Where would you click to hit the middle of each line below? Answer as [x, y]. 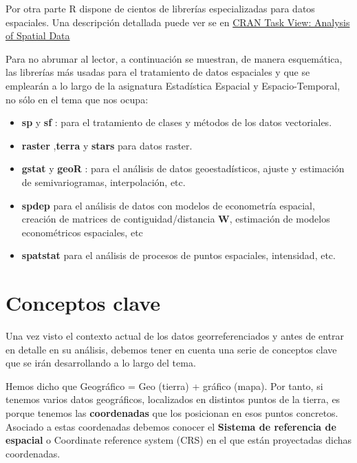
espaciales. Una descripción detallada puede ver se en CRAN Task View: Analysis [178, 22]
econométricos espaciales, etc [82, 232]
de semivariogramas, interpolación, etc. [104, 182]
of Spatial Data [38, 35]
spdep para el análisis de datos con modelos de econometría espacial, [168, 205]
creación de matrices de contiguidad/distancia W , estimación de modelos [176, 219]
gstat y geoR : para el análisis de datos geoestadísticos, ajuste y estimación [183, 168]
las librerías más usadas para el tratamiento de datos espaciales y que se [158, 72]
